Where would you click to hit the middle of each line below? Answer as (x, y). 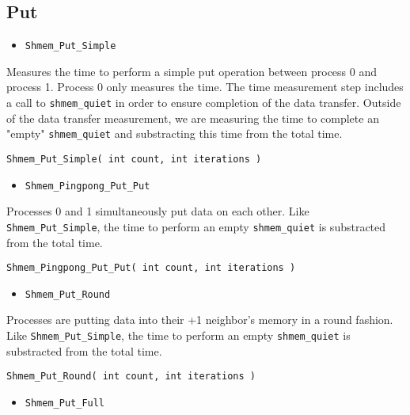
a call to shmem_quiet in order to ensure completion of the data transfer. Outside (204, 103)
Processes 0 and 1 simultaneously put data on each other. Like (158, 211)
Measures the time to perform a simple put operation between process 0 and (192, 71)
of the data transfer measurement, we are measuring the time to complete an (193, 118)
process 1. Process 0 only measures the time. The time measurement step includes (205, 87)
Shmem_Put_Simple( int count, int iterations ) (134, 159)
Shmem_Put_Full (65, 403)
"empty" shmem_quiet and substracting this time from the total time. (175, 133)
